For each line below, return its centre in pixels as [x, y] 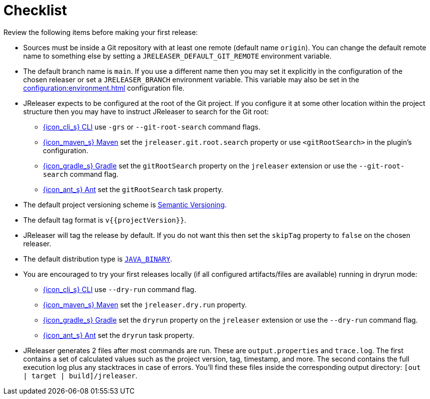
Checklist [35, 10]
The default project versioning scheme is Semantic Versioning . [125, 204]
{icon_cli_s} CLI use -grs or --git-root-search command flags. [152, 127]
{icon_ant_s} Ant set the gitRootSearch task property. [133, 189]
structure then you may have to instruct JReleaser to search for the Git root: [146, 111]
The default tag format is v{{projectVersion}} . [105, 220]
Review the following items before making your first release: [101, 32]
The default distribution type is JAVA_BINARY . [98, 259]
